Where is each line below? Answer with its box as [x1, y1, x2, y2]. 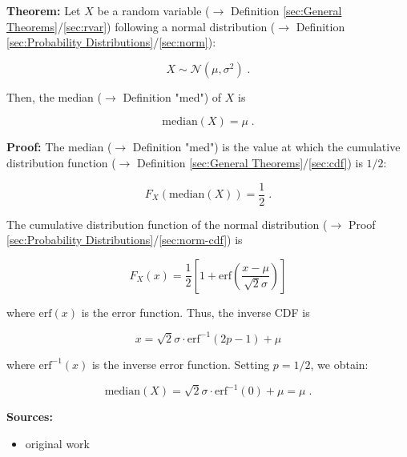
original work [25, 435, 91, 451]
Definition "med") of [123, 88, 222, 105]
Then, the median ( [6, 88, 102, 105]
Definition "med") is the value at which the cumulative [132, 138, 401, 155]
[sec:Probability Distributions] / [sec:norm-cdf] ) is [6, 231, 243, 248]
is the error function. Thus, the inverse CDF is [81, 303, 310, 320]
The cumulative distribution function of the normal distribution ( [6, 215, 328, 232]
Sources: [6, 408, 53, 424]
